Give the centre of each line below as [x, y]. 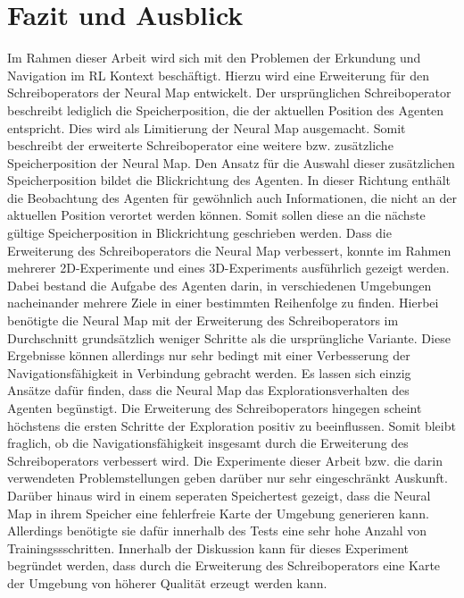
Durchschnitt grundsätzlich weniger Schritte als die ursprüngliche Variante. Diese [229, 337]
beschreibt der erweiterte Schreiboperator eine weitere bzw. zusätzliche [200, 145]
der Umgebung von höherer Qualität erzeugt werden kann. [167, 582]
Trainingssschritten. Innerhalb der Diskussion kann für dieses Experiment [208, 547]
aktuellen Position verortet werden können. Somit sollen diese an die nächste [216, 215]
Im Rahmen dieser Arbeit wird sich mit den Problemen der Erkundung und [214, 58]
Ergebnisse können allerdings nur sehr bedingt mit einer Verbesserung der [209, 355]
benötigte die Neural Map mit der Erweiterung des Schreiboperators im [203, 320]
